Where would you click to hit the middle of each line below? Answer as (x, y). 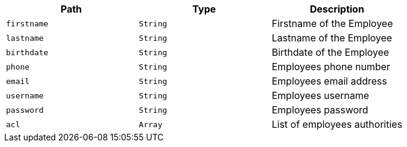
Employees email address (329, 81)
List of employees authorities (337, 124)
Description (337, 9)
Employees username (320, 95)
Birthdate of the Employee (330, 52)
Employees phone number (331, 67)
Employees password (320, 110)
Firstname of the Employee (332, 23)
